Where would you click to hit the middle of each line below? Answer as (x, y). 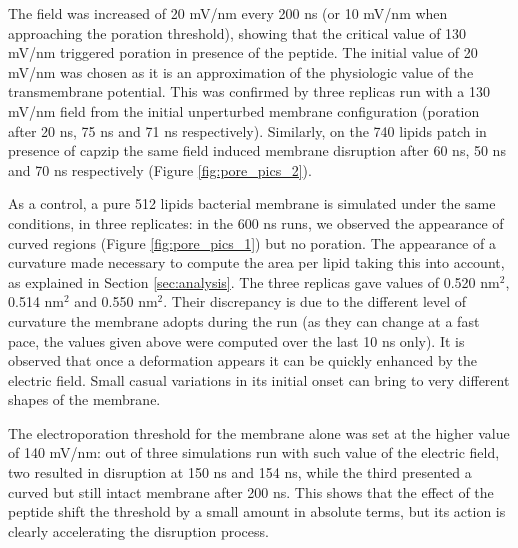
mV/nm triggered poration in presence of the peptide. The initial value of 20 (243, 52)
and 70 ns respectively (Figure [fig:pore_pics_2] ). (160, 169)
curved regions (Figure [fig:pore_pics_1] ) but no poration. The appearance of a (252, 242)
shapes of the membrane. (84, 399)
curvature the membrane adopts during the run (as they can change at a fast (244, 320)
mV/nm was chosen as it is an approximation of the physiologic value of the (241, 71)
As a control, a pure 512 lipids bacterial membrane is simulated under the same (252, 203)
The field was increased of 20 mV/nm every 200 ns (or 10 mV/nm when (228, 13)
